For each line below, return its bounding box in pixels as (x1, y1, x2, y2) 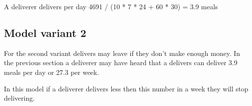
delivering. (4, 93, 35, 103)
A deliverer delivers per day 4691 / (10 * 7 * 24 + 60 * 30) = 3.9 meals (4, 1, 218, 11)
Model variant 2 (4, 25, 86, 40)
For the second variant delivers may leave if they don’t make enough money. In (4, 48, 240, 58)
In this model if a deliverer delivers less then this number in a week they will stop (4, 83, 249, 93)
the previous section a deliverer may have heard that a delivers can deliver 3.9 (4, 57, 237, 68)
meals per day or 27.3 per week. (4, 67, 99, 77)
